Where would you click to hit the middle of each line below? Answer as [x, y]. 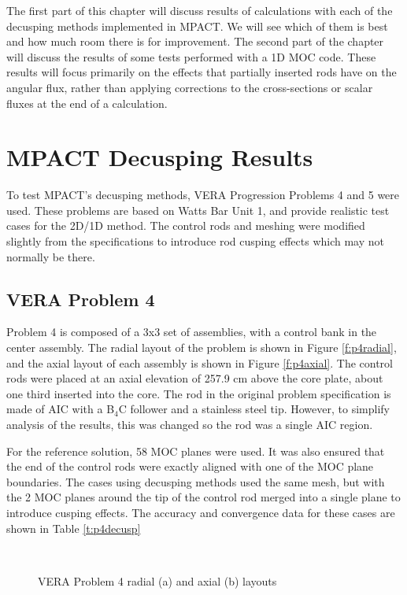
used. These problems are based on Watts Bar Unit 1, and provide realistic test [198, 210]
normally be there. [51, 256]
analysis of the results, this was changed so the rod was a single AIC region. [190, 425]
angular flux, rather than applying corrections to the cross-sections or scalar [190, 87]
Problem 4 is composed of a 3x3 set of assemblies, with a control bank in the [192, 332]
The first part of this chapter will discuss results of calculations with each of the [200, 10]
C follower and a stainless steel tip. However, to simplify [254, 409]
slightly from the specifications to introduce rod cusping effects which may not [195, 241]
